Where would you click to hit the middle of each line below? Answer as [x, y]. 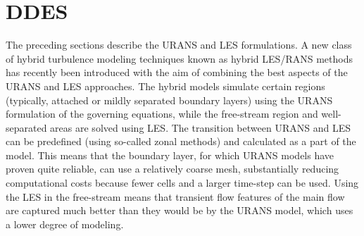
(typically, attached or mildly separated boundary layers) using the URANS [169, 100]
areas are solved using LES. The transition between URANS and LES [200, 127]
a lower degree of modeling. [65, 224]
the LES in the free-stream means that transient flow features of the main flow [175, 196]
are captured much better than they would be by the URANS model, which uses [180, 210]
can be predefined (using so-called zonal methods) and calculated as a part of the [181, 141]
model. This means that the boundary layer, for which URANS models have [170, 155]
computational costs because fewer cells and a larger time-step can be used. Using [182, 183]
